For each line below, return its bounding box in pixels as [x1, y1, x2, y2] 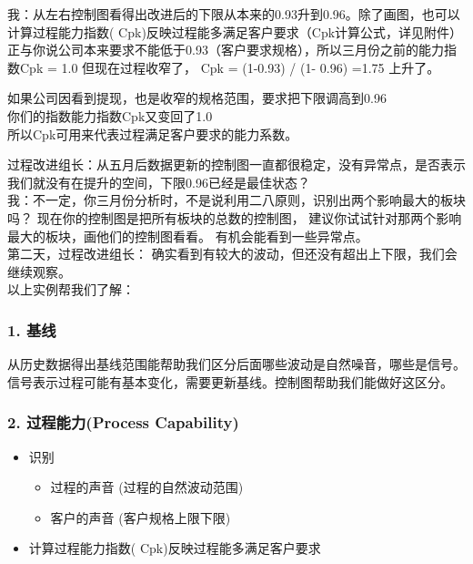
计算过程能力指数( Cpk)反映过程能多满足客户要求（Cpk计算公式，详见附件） [7, 22, 463, 41]
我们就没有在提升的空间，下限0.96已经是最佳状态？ [7, 172, 310, 191]
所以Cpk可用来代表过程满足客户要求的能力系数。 [7, 124, 298, 143]
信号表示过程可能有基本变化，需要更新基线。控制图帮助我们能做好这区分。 [7, 372, 453, 391]
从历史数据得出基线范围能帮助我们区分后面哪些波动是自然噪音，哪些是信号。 [7, 354, 466, 374]
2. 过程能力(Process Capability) [7, 411, 239, 434]
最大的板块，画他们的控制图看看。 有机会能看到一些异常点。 [7, 226, 368, 245]
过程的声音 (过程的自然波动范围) [50, 477, 244, 497]
